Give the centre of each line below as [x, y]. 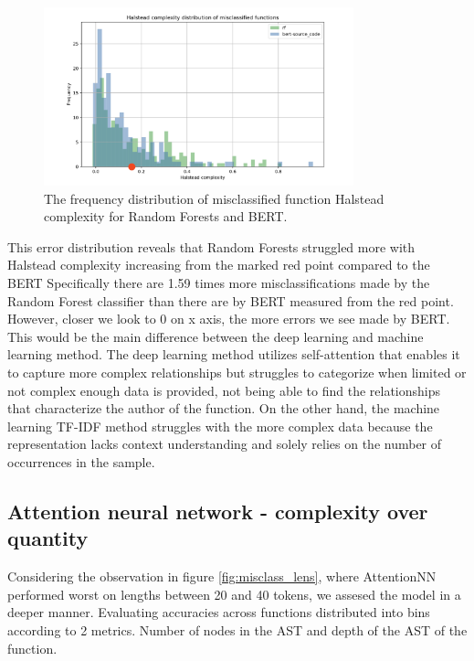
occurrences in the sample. [81, 462]
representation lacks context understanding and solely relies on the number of [225, 444]
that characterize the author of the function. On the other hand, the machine [224, 408]
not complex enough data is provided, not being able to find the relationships [224, 390]
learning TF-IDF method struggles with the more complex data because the [220, 426]
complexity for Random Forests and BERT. [166, 216]
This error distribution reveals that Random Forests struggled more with [211, 246]
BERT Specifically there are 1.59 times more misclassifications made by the [219, 283]
